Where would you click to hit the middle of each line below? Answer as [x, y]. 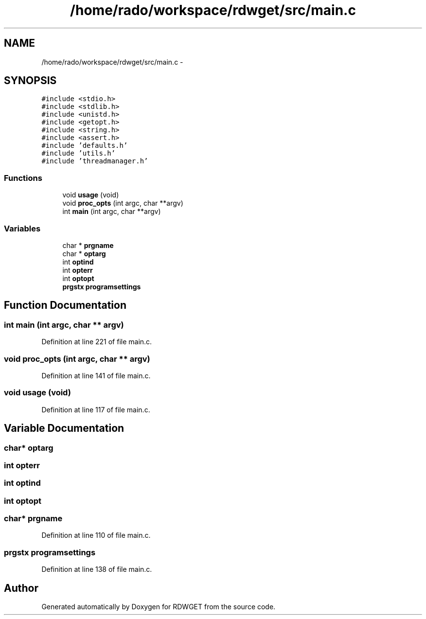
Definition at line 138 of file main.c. [97, 569]
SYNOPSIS [30, 81]
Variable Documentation [64, 428]
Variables [22, 228]
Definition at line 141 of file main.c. [96, 375]
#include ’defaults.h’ [85, 146]
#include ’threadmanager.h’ [95, 161]
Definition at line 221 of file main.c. [97, 342]
